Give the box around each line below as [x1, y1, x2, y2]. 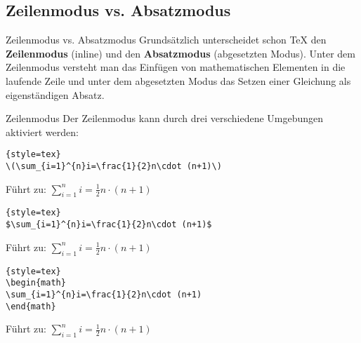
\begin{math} [6, 278, 66, 288]
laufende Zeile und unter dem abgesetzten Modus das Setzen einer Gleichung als [6, 73, 351, 88]
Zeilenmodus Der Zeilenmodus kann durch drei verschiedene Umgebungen [6, 111, 324, 126]
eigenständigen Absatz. [6, 87, 105, 102]
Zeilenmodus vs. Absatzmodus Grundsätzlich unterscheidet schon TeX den [6, 32, 327, 47]
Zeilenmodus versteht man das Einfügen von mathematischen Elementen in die [6, 60, 346, 74]
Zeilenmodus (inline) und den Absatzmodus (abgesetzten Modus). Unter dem [6, 46, 355, 60]
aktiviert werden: [6, 124, 79, 139]
